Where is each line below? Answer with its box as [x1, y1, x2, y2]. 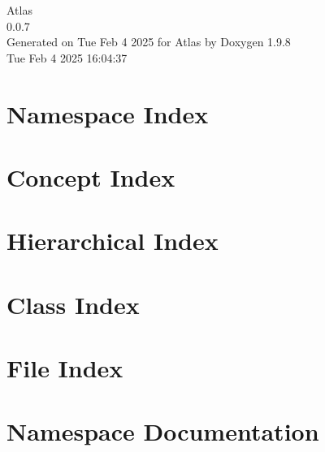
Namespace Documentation [6, 415, 319, 448]
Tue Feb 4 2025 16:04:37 [6, 49, 128, 66]
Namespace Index [6, 97, 209, 130]
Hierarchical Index [6, 224, 219, 257]
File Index [6, 351, 123, 385]
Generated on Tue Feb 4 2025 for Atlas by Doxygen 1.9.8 [6, 33, 291, 50]
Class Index [6, 287, 140, 321]
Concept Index [6, 160, 175, 193]
